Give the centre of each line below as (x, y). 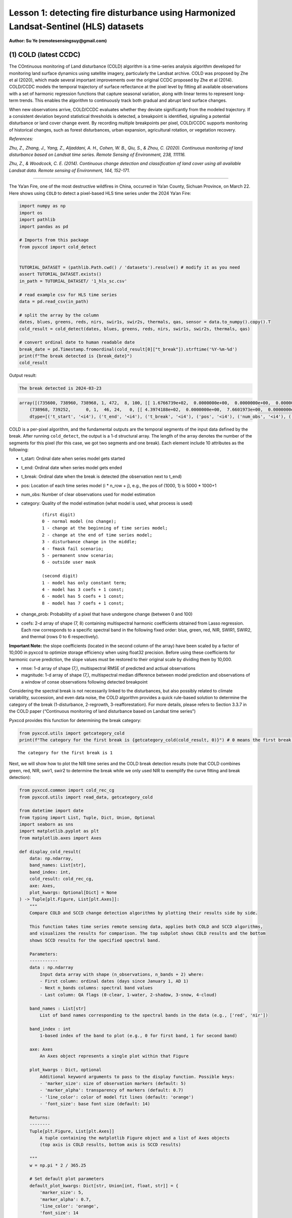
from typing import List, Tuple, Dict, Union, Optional (87, 818)
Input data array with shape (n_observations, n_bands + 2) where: (122, 974)
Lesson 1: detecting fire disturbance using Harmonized (122, 13)
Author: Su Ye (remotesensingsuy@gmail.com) (58, 41)
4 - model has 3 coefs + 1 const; (83, 589)
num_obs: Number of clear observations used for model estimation (88, 494)
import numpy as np (42, 206)
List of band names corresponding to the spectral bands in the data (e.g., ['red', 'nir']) (154, 1015)
